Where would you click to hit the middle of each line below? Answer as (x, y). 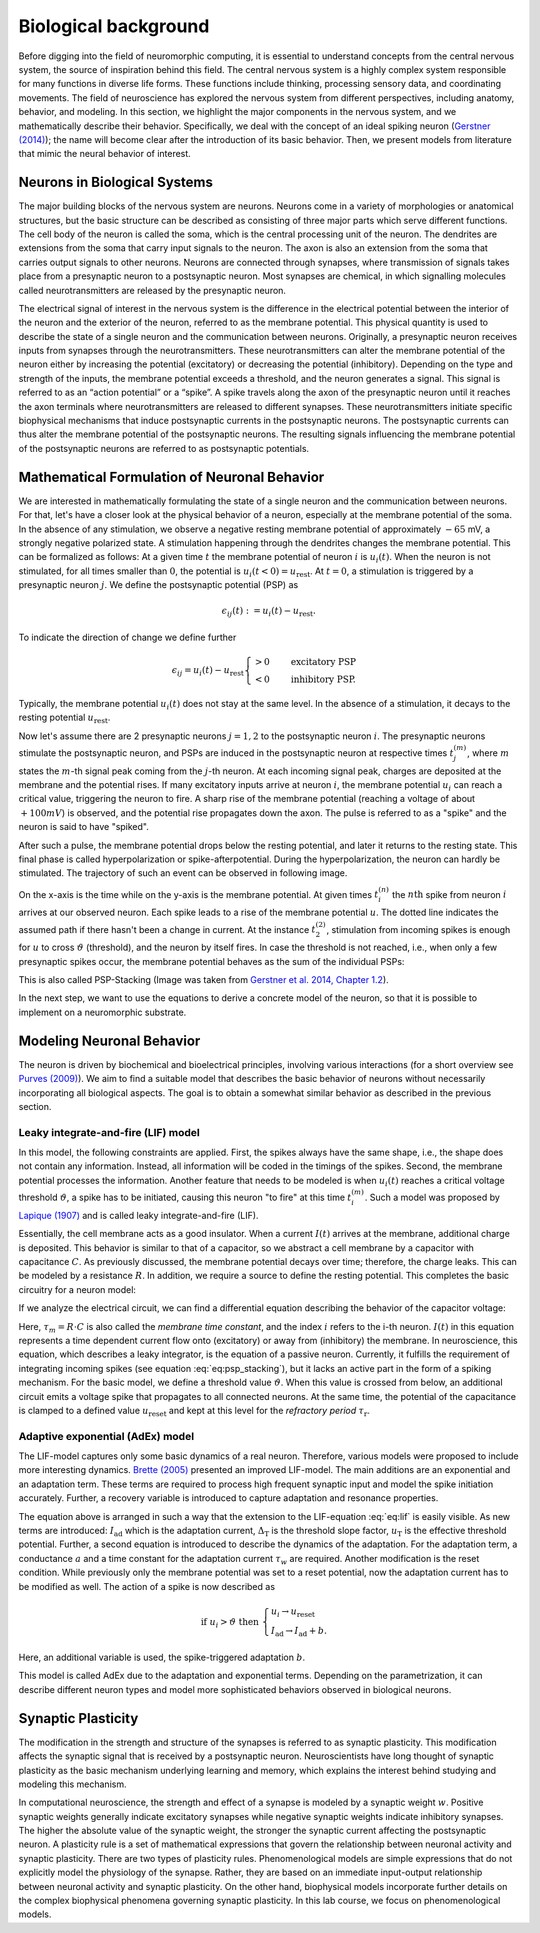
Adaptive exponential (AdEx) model (106, 1436)
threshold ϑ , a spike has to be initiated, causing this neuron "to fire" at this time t (185, 1197)
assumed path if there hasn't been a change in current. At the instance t (167, 929)
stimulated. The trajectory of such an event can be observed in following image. (183, 873)
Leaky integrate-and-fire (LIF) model (109, 1132)
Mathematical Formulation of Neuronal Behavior (171, 476)
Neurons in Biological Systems (116, 182)
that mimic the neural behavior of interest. (105, 154)
